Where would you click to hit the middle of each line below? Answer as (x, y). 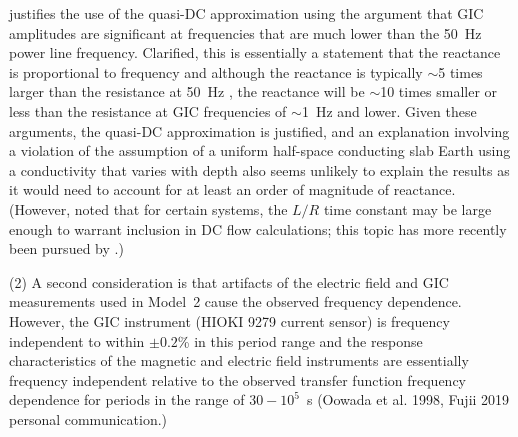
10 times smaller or (439, 91)
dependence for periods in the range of (127, 399)
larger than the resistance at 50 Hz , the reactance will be (187, 91)
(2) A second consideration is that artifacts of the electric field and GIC (229, 281)
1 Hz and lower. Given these (389, 110)
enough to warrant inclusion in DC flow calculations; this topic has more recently (258, 228)
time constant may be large (407, 208)
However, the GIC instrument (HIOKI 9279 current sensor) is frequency (229, 320)
